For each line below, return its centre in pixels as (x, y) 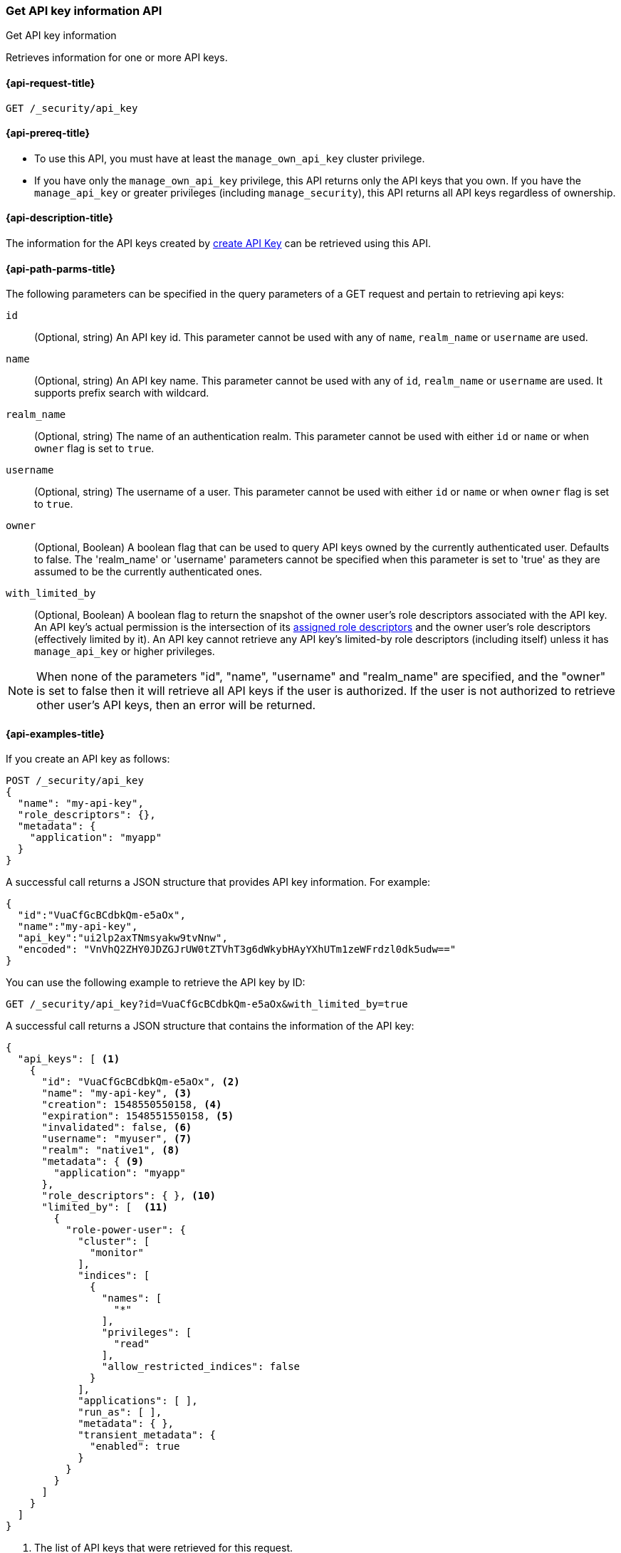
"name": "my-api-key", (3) (117, 1093)
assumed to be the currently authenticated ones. (148, 572)
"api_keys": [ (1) (69, 1059)
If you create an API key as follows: (88, 759)
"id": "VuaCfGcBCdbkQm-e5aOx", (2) (141, 1082)
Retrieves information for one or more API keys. (117, 58)
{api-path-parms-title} (61, 268)
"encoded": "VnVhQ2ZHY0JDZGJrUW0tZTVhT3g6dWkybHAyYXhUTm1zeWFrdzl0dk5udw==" (237, 950)
